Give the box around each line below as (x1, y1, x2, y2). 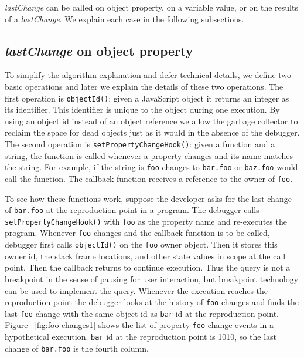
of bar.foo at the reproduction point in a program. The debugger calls (5, 204, 259, 216)
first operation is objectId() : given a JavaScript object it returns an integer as (5, 92, 289, 104)
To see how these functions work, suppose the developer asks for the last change (5, 192, 292, 204)
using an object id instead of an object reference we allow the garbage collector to (5, 114, 298, 127)
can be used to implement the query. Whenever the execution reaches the (5, 284, 268, 296)
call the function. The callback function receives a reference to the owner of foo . (5, 172, 293, 184)
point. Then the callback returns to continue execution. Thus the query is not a (5, 261, 291, 273)
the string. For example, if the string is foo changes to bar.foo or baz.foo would (5, 161, 298, 173)
